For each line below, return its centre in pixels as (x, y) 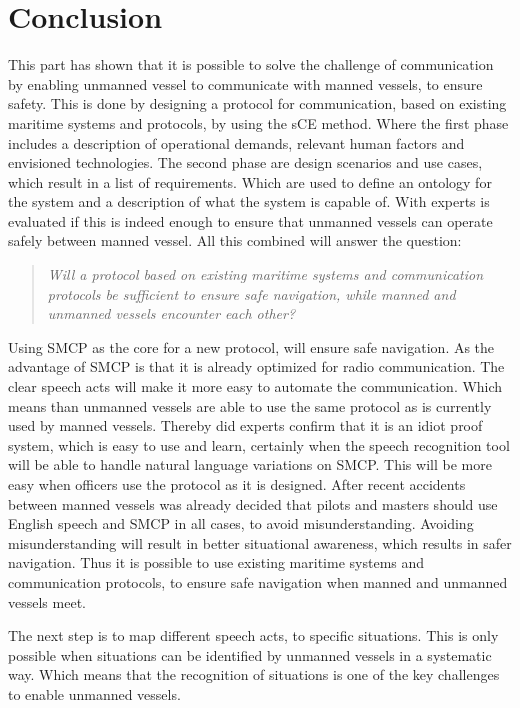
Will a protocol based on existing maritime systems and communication (265, 274)
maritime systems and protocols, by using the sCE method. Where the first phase (258, 122)
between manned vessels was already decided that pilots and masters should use (253, 503)
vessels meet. (47, 601)
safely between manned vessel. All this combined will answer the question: (235, 240)
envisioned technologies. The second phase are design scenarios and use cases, (245, 162)
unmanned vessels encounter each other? (171, 313)
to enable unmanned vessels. (94, 693)
